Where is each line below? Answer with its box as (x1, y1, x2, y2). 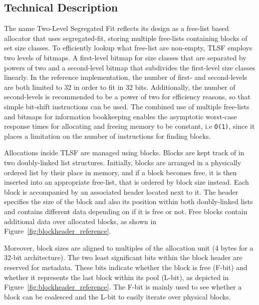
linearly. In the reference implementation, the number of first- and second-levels (4, 72, 247, 82)
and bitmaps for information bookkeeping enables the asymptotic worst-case (4, 111, 237, 121)
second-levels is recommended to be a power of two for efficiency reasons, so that (4, 91, 251, 102)
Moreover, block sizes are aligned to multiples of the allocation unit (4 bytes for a (4, 242, 254, 253)
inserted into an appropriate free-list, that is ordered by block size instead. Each (4, 177, 249, 187)
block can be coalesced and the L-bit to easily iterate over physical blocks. (4, 291, 231, 302)
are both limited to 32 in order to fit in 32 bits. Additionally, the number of (4, 81, 236, 92)
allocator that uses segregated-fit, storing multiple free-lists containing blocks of (4, 32, 248, 43)
